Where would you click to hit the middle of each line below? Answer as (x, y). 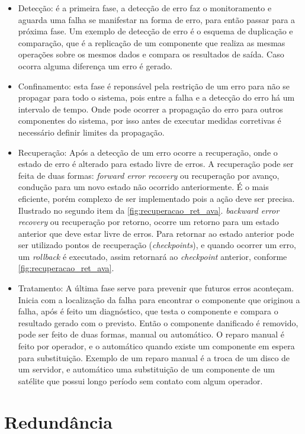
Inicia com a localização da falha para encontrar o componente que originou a (159, 299)
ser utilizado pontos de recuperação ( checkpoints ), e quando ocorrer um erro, (157, 245)
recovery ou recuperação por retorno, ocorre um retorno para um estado (148, 222)
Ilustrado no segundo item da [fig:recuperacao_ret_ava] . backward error (149, 210)
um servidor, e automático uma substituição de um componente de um (146, 369)
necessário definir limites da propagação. (91, 132)
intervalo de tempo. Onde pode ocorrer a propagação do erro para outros (150, 109)
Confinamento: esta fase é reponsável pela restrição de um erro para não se (154, 86)
